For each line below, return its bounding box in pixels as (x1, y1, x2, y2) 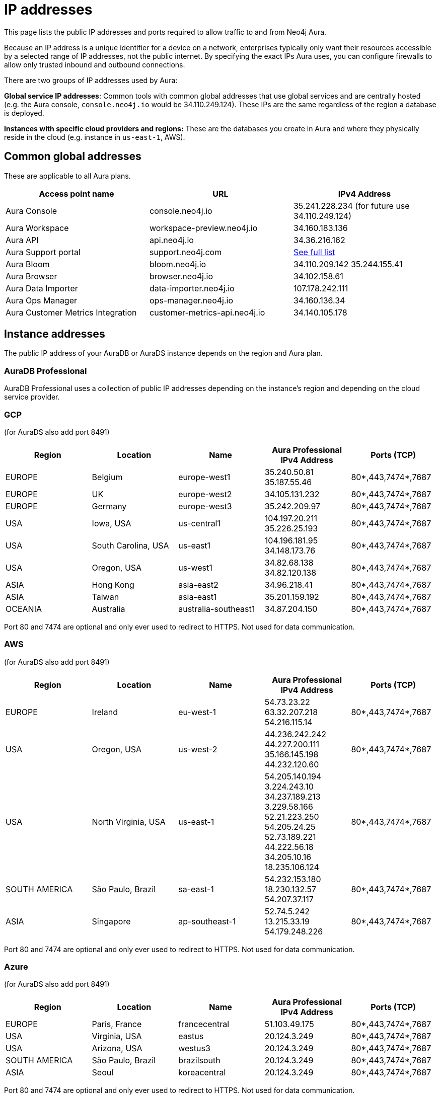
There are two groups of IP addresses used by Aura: (4, 75, 178, 85)
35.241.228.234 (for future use (293, 200, 410, 211)
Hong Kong (92, 579, 134, 590)
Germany (92, 501, 127, 511)
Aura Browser (6, 271, 57, 281)
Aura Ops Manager (6, 295, 78, 305)
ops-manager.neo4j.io (149, 295, 234, 305)
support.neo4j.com (149, 247, 222, 257)
